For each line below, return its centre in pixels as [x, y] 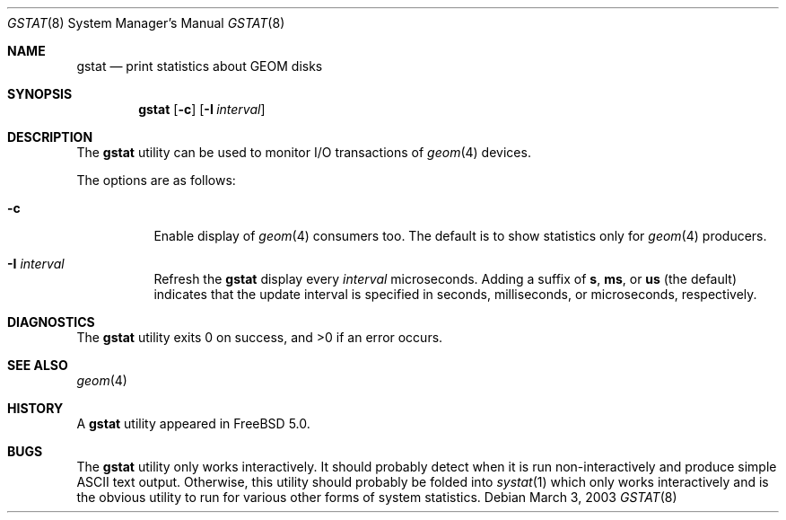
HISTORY [35, 408]
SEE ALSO [38, 365]
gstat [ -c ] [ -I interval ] [202, 109]
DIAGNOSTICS [51, 322]
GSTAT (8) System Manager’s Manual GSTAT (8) [146, 23]
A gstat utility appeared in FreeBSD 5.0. [193, 423]
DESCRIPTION [50, 137]
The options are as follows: [156, 180]
